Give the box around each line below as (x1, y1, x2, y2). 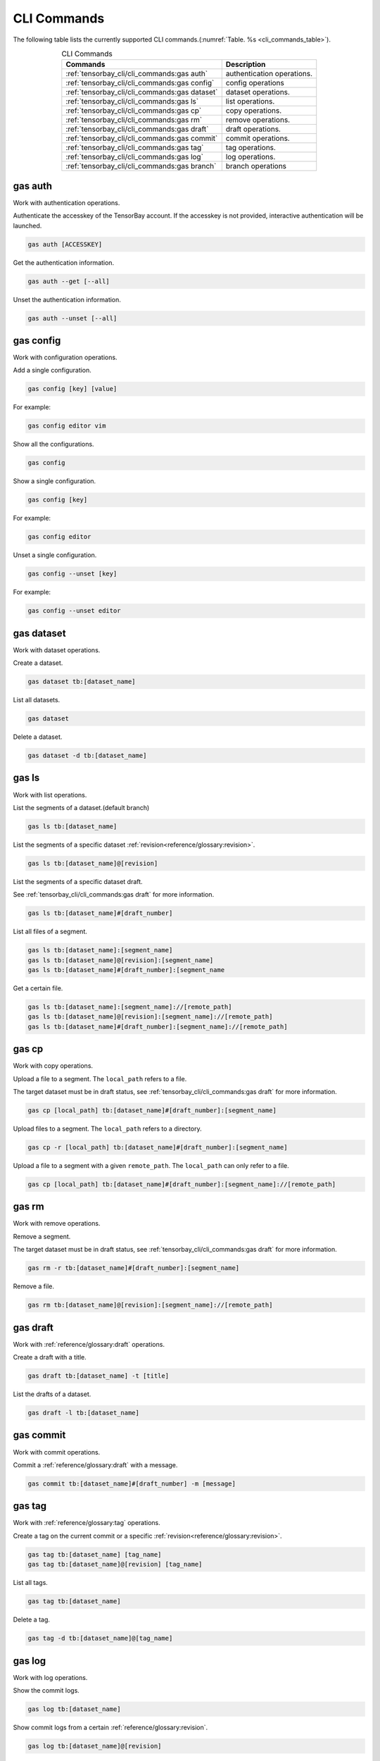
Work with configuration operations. (13, 353, 118, 362)
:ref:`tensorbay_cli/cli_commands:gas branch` (65, 161, 217, 171)
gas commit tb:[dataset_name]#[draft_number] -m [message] (27, 1479, 236, 1488)
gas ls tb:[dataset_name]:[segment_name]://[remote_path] (27, 1002, 232, 1011)
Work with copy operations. (13, 1062, 94, 1070)
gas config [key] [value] (27, 385, 118, 393)
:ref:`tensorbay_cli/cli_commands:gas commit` (65, 134, 218, 144)
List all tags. (13, 1579, 49, 1587)
